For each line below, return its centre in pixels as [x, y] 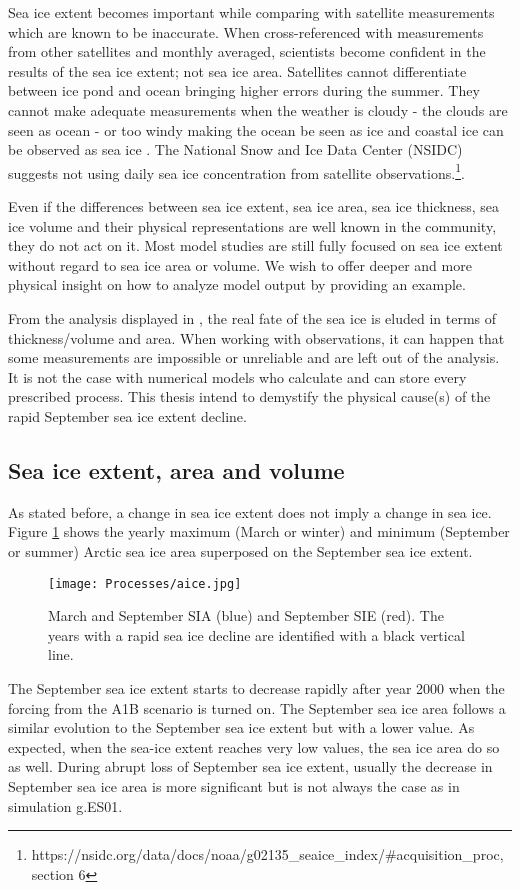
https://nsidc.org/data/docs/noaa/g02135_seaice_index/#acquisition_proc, [267, 854]
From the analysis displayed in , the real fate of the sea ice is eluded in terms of [252, 317]
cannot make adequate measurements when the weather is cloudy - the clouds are [258, 109]
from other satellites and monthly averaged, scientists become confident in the [247, 51]
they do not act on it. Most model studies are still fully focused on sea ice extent [255, 245]
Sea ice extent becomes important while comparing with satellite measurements [251, 12]
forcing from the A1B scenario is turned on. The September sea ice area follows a [257, 707]
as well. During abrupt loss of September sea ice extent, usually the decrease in [250, 766]
